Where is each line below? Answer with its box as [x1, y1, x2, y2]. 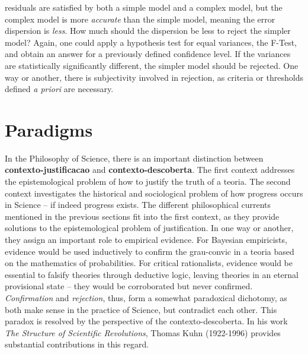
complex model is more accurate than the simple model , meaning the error [5, 12, 275, 25]
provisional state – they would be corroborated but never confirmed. [5, 280, 253, 292]
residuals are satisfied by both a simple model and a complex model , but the [5, 1, 283, 13]
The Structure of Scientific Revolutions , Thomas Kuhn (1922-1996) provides [5, 326, 281, 339]
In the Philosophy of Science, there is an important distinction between [5, 151, 264, 164]
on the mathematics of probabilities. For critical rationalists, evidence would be [5, 257, 293, 269]
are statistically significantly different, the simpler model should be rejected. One [5, 59, 299, 71]
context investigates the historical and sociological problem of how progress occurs [5, 187, 303, 199]
